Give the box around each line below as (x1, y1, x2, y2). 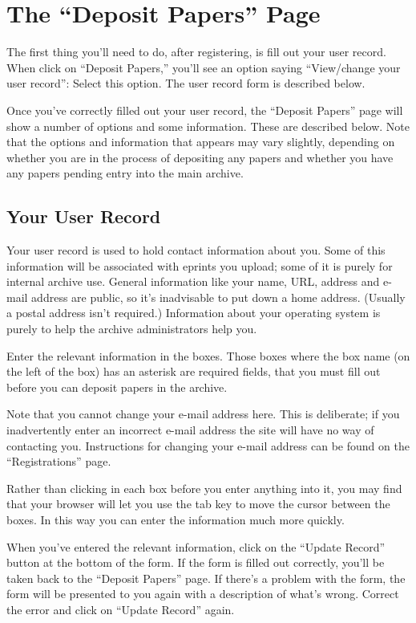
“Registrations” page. (6, 453, 111, 470)
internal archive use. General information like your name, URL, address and (6, 273, 380, 290)
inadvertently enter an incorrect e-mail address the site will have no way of (6, 421, 374, 438)
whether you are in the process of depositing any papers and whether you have (6, 149, 394, 165)
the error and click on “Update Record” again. (6, 601, 235, 617)
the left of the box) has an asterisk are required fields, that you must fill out (6, 363, 381, 380)
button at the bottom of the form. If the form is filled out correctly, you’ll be (6, 554, 385, 571)
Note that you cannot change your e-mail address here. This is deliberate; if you (6, 405, 400, 422)
